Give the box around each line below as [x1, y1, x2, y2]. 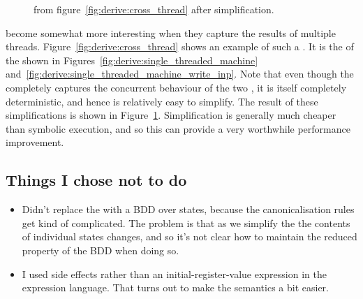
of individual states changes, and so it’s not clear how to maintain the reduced [22, 229, 357, 244]
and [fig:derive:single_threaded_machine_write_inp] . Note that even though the [6, 66, 354, 81]
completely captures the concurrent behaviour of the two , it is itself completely [6, 80, 347, 94]
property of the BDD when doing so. [22, 242, 179, 257]
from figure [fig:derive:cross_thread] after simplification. [34, 2, 274, 16]
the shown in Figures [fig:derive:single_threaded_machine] [6, 52, 258, 67]
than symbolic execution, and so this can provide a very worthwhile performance [6, 121, 350, 136]
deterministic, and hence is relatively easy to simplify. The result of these [6, 94, 318, 108]
